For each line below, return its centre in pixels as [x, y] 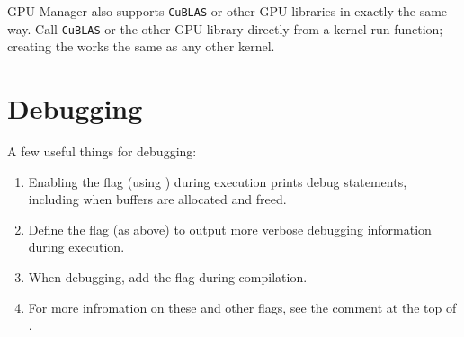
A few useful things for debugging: [102, 151]
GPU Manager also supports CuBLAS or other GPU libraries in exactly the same [228, 11]
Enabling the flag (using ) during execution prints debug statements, [218, 181]
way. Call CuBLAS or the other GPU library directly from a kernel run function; [225, 28]
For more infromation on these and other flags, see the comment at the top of [242, 307]
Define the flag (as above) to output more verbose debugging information [230, 229]
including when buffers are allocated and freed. [157, 199]
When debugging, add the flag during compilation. [168, 277]
